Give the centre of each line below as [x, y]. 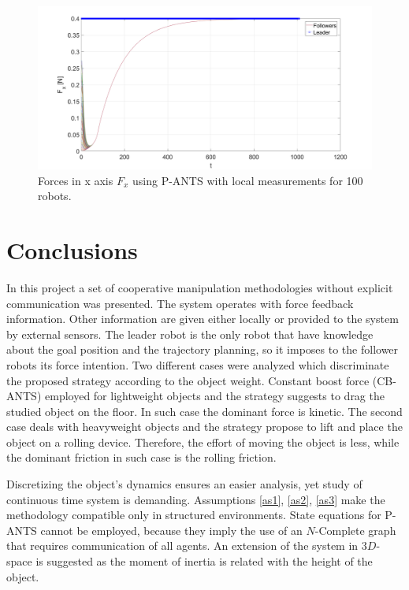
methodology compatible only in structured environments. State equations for [194, 515]
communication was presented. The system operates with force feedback [180, 303]
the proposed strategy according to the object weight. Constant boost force [188, 380]
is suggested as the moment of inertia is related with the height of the [204, 561]
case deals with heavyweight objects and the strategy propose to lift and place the [204, 427]
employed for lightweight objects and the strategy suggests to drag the [214, 396]
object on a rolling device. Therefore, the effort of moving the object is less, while [203, 442]
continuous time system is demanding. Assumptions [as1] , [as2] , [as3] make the [196, 499]
